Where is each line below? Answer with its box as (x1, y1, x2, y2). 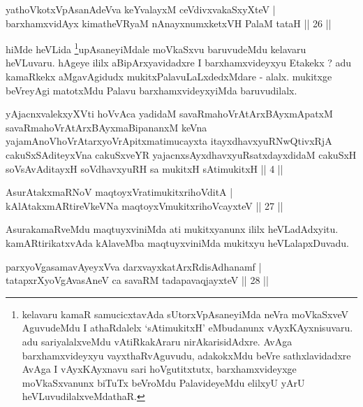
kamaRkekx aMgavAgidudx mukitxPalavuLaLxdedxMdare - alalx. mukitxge (6, 69, 332, 84)
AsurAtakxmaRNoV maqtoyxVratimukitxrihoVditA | (6, 185, 233, 199)
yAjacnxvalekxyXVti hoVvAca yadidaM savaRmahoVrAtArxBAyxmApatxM (6, 106, 333, 121)
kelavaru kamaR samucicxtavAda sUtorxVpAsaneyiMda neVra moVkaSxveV (22, 306, 349, 321)
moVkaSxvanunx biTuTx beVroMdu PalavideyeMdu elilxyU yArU (22, 375, 305, 390)
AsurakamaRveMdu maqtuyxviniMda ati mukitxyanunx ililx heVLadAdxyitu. (6, 222, 339, 236)
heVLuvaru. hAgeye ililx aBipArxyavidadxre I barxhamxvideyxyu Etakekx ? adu (6, 55, 352, 70)
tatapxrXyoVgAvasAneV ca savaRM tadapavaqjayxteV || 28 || (6, 273, 269, 287)
